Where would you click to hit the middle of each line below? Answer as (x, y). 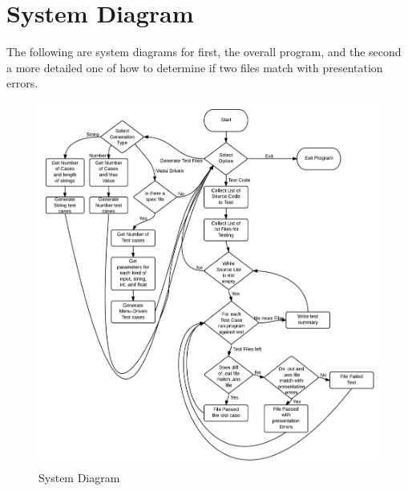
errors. (22, 83)
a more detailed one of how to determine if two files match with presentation (195, 67)
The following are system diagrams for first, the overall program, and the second (204, 52)
